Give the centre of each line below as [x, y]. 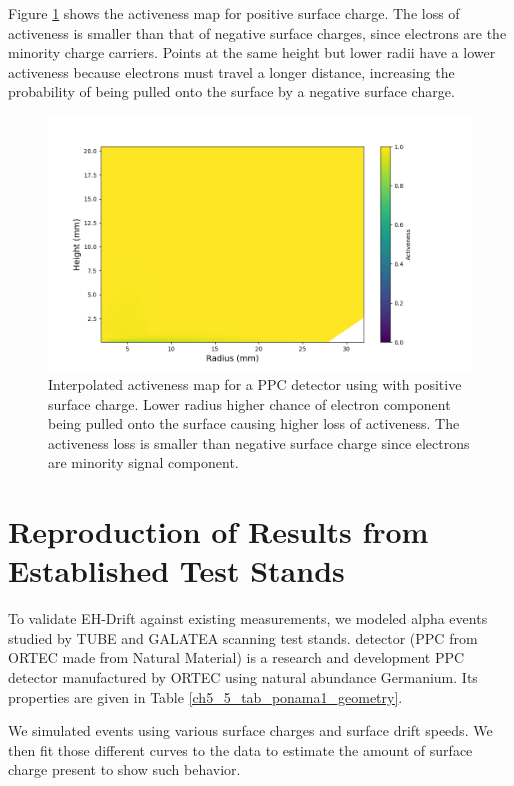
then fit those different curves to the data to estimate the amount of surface [240, 749]
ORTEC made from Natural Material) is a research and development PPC [236, 657]
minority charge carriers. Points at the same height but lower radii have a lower [252, 52]
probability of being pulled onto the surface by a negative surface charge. [231, 91]
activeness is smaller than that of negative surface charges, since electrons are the [257, 32]
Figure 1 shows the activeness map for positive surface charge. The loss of [234, 13]
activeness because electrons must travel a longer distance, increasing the [231, 71]
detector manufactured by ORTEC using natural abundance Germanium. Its [243, 677]
